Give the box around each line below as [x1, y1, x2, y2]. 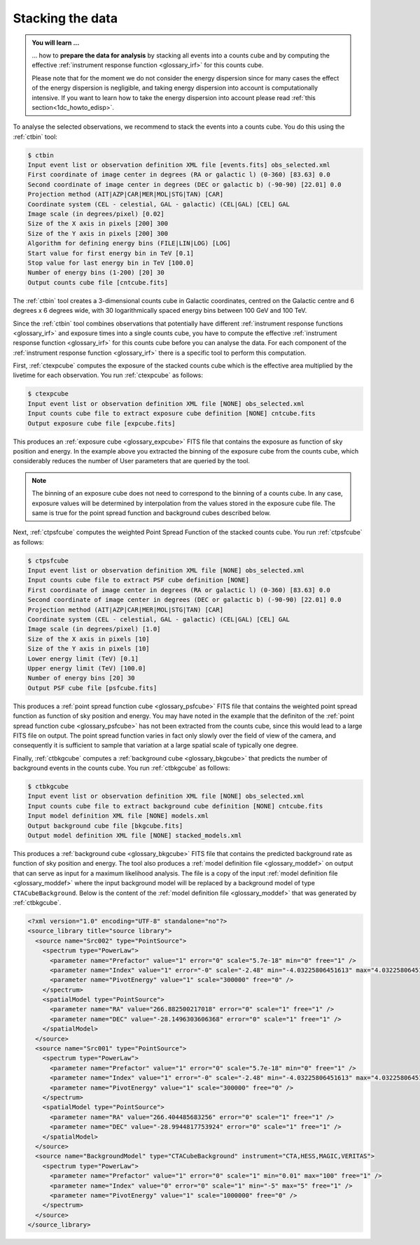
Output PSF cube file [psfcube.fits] [27, 684, 157, 692]
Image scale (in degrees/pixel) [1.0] [27, 625, 161, 633]
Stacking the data [13, 10, 118, 26]
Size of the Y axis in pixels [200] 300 [27, 230, 168, 237]
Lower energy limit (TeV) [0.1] [27, 654, 139, 663]
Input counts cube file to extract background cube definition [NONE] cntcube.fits [27, 802, 323, 810]
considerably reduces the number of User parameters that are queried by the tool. [13, 457, 250, 465]
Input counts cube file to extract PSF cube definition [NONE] [27, 576, 250, 584]
